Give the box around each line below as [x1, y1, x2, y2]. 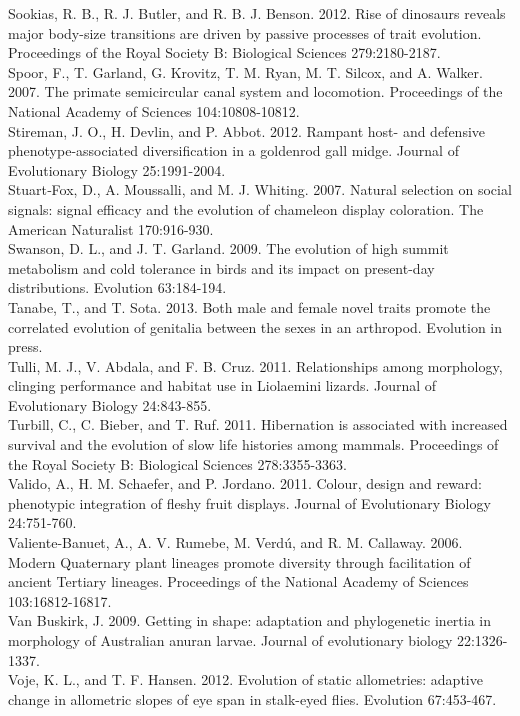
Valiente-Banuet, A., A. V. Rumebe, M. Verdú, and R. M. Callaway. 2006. [8, 532, 463, 553]
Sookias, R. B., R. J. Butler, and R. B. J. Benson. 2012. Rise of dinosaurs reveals [8, 3, 506, 23]
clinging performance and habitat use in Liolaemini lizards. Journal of [8, 375, 437, 396]
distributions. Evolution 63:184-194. [8, 277, 227, 298]
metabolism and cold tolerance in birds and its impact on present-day [8, 257, 435, 278]
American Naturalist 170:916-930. [8, 218, 214, 239]
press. [8, 336, 43, 357]
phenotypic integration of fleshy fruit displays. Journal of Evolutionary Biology [8, 492, 491, 513]
